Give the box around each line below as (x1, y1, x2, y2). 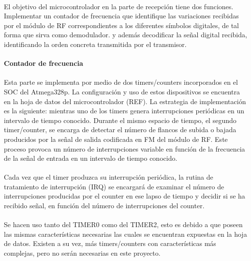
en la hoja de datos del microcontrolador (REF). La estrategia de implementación (4, 96, 246, 106)
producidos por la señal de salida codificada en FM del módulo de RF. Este (4, 134, 228, 144)
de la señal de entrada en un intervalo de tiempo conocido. (4, 153, 177, 163)
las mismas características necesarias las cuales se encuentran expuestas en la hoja (4, 229, 247, 239)
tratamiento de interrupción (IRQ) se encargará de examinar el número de (4, 181, 224, 191)
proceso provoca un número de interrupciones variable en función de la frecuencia (4, 143, 245, 154)
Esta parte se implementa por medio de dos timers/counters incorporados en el (4, 77, 238, 87)
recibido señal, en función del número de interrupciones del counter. (4, 200, 205, 211)
